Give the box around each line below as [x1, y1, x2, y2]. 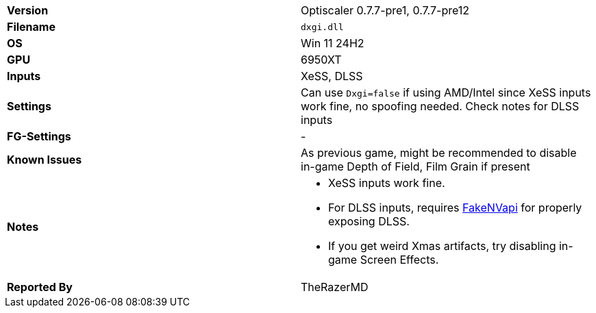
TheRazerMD [301, 280, 369, 294]
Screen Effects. [360, 253, 439, 266]
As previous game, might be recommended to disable [301, 146, 577, 160]
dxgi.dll [301, 21, 344, 32]
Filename [7, 20, 55, 34]
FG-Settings [7, 129, 71, 143]
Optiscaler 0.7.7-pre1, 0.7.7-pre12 [301, 3, 470, 17]
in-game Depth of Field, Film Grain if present [301, 160, 530, 173]
